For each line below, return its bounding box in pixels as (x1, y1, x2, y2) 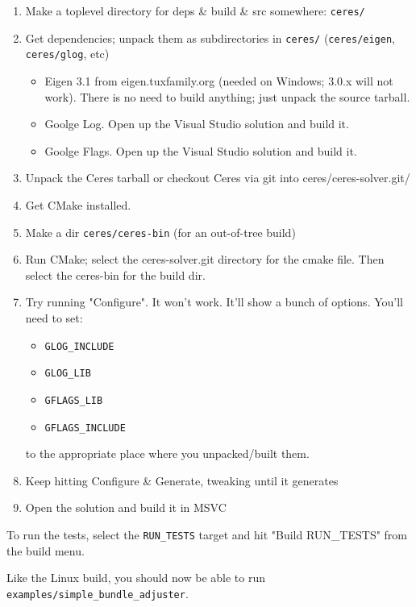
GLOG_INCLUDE (44, 340, 114, 352)
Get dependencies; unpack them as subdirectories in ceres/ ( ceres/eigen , (25, 29, 395, 46)
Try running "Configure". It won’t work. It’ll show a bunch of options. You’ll (25, 293, 403, 310)
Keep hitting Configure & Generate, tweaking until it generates (25, 472, 339, 489)
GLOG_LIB (44, 368, 91, 380)
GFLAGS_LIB (44, 394, 103, 406)
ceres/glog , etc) (25, 45, 110, 62)
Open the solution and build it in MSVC (25, 499, 227, 516)
